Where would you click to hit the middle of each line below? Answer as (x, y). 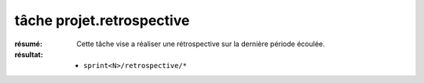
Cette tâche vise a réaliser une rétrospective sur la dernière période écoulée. (201, 44)
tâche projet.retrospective (102, 20)
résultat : (29, 54)
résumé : (29, 44)
